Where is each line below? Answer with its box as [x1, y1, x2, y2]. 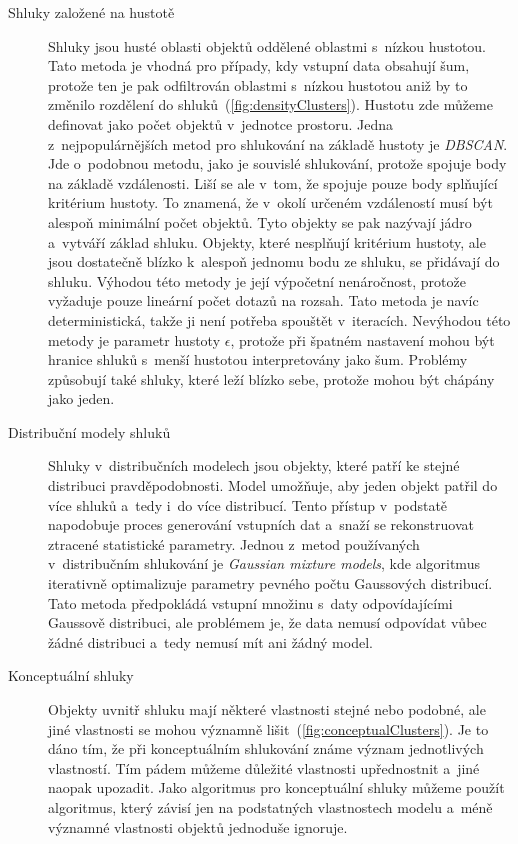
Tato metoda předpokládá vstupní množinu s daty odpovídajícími [48, 592, 453, 613]
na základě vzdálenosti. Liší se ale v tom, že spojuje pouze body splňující [48, 172, 498, 193]
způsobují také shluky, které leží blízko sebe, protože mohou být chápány [48, 368, 495, 389]
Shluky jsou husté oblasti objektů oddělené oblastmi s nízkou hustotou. [48, 35, 487, 56]
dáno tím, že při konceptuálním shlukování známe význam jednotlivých [48, 738, 484, 759]
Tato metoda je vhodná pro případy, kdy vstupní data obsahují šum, [48, 55, 470, 76]
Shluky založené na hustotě [8, 2, 175, 22]
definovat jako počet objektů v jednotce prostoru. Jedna [48, 113, 393, 134]
